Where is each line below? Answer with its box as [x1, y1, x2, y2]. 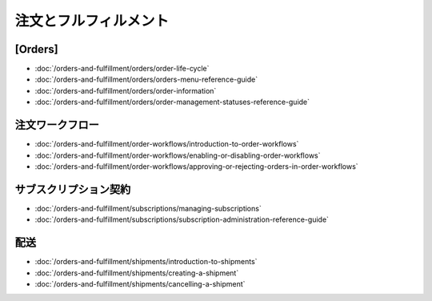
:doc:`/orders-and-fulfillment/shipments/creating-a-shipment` [34, 268, 239, 278]
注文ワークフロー [14, 118, 99, 132]
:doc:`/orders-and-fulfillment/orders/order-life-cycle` [34, 64, 210, 74]
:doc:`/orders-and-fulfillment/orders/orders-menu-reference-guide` [34, 74, 258, 84]
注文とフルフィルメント [14, 12, 170, 30]
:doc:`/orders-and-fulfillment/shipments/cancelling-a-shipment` [34, 279, 246, 288]
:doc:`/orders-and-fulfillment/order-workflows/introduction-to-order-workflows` [34, 139, 299, 149]
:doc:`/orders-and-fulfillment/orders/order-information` [34, 86, 217, 95]
